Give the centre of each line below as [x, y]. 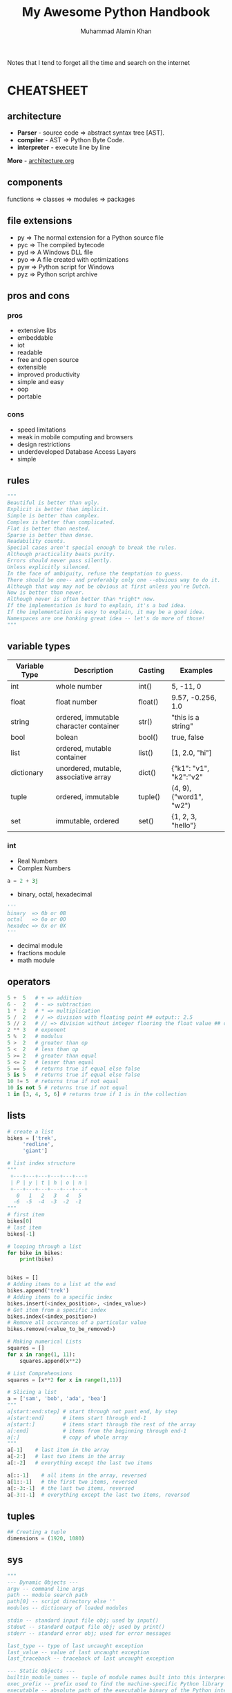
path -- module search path [48, 1595]
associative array [84, 776]
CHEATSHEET [48, 91]
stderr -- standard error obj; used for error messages [89, 1633]
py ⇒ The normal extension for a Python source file [90, 237]
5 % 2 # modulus [35, 1037]
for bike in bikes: [35, 1253]
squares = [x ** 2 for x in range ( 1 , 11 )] [65, 1380]
